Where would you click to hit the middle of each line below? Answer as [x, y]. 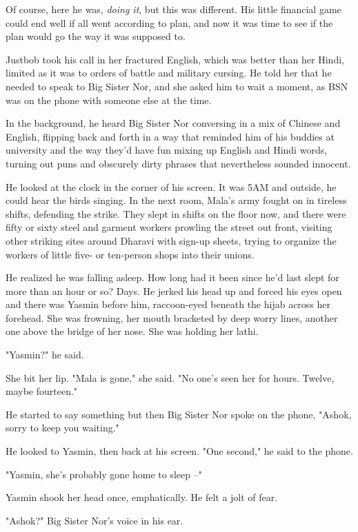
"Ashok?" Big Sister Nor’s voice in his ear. [95, 520]
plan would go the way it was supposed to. [96, 36]
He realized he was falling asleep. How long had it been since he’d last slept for [172, 277]
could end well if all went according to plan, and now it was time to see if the [169, 22]
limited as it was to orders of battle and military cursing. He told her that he [169, 73]
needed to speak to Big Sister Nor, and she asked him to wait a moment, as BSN [177, 86]
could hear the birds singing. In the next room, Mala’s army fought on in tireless [176, 200]
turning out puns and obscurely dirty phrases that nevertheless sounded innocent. [178, 163]
